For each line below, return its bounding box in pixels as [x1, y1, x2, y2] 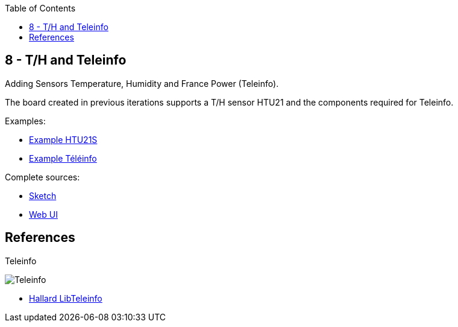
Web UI [29, 209, 58, 220]
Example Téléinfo [29, 153, 97, 163]
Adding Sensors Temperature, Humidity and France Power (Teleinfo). [5, 78, 279, 89]
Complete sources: [5, 171, 80, 182]
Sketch [29, 190, 57, 201]
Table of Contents [5, 3, 76, 13]
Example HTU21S [29, 134, 98, 145]
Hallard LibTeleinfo [29, 293, 102, 303]
